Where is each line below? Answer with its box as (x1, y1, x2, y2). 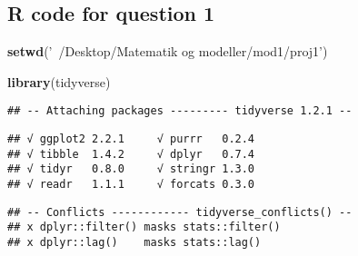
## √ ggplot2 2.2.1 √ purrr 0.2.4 (7, 133, 255, 146)
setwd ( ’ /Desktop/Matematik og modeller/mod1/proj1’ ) (7, 42, 328, 61)
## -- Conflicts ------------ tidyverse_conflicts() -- (7, 205, 353, 219)
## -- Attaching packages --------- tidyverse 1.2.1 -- (7, 104, 353, 118)
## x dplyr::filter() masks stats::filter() (7, 221, 281, 234)
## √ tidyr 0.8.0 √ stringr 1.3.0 (7, 162, 255, 176)
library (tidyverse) (7, 72, 111, 91)
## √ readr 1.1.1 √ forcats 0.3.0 (7, 178, 255, 192)
